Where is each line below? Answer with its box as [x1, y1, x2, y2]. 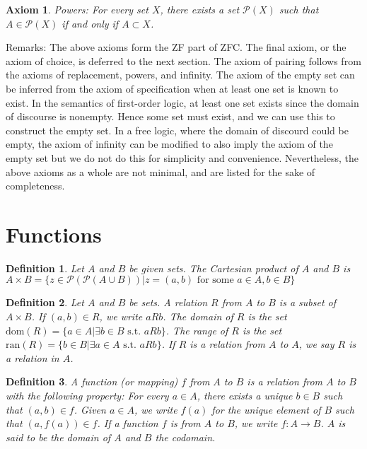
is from [170, 416, 201, 431]
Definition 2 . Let [6, 295, 84, 310]
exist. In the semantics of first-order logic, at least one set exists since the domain [6, 95, 359, 110]
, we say [298, 337, 334, 351]
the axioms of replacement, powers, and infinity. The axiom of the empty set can [6, 67, 355, 82]
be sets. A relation [129, 295, 208, 310]
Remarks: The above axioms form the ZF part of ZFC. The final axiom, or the [6, 40, 346, 54]
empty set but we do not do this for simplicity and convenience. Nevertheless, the [6, 150, 359, 165]
